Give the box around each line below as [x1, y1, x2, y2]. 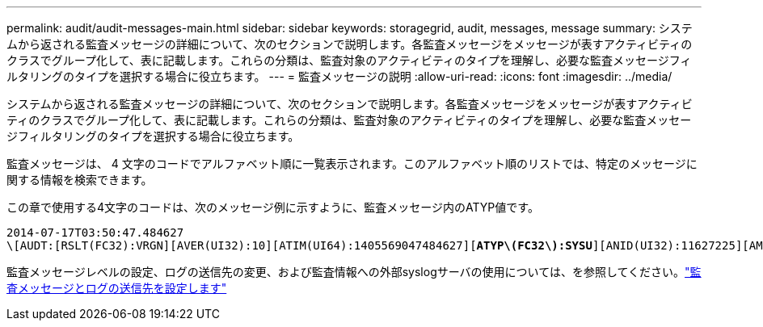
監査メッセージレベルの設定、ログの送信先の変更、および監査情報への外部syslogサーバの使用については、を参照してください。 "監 [6, 265, 702, 279]
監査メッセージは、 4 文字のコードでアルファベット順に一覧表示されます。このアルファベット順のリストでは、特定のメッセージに [6, 157, 698, 170]
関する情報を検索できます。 [6, 173, 153, 187]
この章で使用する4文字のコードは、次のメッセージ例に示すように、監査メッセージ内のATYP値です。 [6, 200, 539, 214]
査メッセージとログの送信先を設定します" [6, 281, 227, 295]
